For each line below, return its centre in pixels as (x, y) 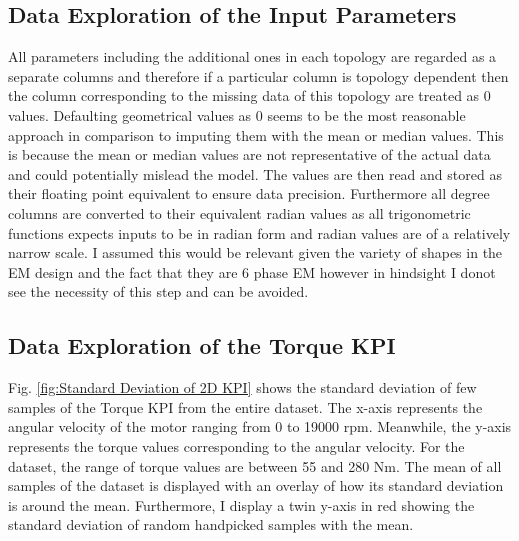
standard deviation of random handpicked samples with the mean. (211, 524)
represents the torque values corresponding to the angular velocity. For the (236, 445)
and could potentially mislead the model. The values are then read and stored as (255, 173)
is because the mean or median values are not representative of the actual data (249, 154)
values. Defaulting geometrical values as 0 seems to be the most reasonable (237, 114)
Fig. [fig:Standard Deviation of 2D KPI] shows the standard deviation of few (242, 387)
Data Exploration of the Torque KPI (202, 345)
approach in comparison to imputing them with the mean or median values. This (256, 134)
